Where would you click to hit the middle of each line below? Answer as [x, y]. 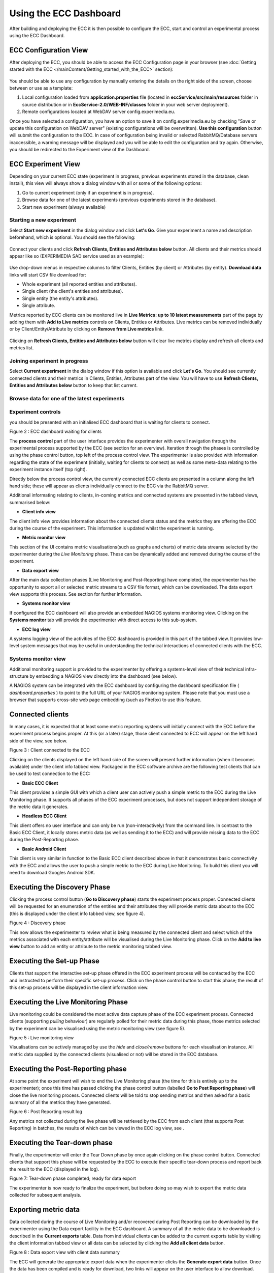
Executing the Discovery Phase [60, 887]
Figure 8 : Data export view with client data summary [65, 1252]
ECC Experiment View [45, 164]
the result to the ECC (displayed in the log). [54, 1169]
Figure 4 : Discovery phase [38, 923]
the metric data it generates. [39, 807]
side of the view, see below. [38, 740]
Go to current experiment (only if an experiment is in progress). [88, 192]
